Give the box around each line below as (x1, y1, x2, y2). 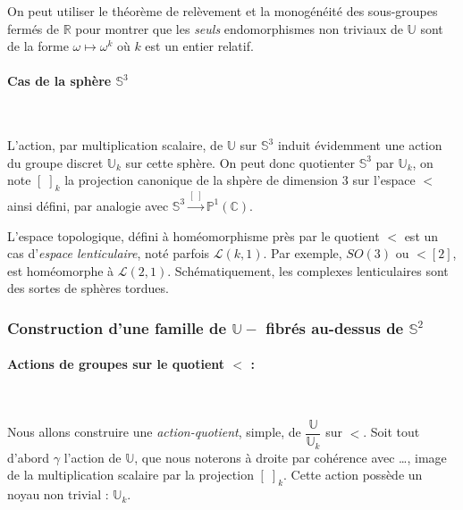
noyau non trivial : (7, 485, 109, 504)
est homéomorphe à (7, 261, 114, 280)
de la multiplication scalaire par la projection (7, 465, 254, 484)
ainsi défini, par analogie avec (7, 196, 169, 214)
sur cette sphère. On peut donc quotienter (125, 153, 355, 171)
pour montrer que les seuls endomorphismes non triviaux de (75, 19, 403, 38)
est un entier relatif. (145, 37, 254, 55)
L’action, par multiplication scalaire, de (7, 136, 223, 155)
